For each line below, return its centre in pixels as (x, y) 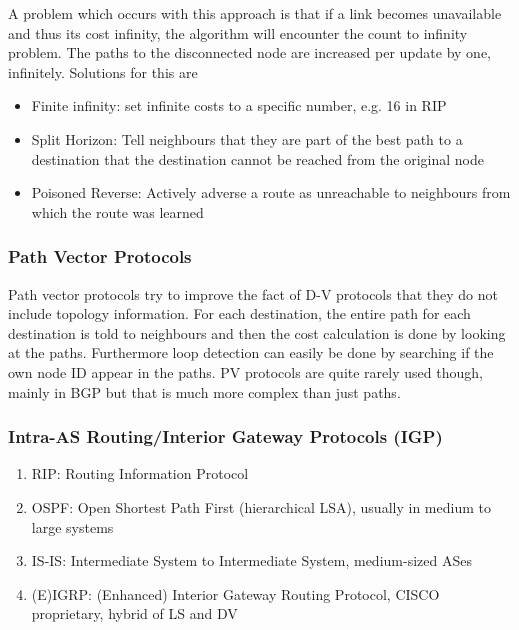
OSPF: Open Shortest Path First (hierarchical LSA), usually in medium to (261, 506)
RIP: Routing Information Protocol (140, 473)
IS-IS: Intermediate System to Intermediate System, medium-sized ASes (251, 560)
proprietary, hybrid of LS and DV (134, 613)
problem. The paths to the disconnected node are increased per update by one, (249, 52)
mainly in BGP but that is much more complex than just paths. (204, 391)
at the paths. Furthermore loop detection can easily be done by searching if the (251, 352)
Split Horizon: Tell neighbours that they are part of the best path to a (247, 138)
